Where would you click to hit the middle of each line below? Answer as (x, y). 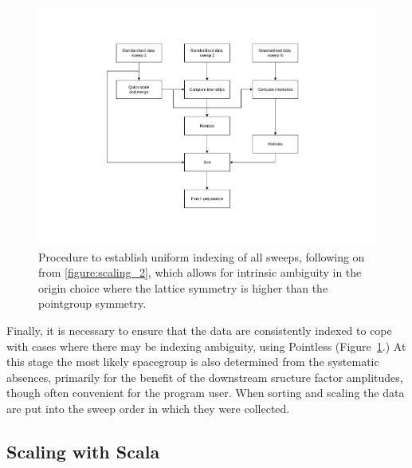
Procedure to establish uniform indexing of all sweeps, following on (202, 256)
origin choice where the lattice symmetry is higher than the (183, 287)
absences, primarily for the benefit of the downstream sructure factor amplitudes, (205, 377)
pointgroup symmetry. (92, 303)
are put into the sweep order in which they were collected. (148, 408)
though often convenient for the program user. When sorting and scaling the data (206, 393)
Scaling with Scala (83, 451)
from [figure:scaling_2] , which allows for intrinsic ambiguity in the (200, 272)
